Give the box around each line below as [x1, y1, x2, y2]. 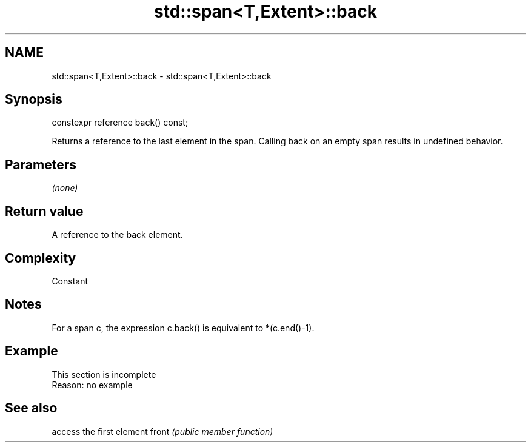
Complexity [5, 250, 76, 266]
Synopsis [5, 92, 62, 107]
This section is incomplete [52, 369, 156, 380]
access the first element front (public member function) [52, 426, 273, 437]
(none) [52, 183, 78, 193]
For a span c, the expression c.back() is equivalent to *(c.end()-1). [52, 322, 315, 333]
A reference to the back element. [52, 229, 183, 240]
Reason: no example [52, 379, 133, 390]
